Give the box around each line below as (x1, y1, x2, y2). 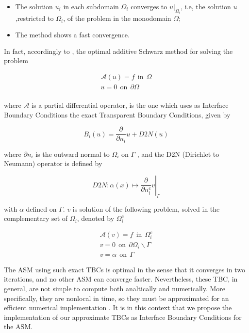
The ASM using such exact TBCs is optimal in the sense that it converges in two (4, 264, 245, 274)
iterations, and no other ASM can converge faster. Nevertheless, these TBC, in (4, 274, 238, 284)
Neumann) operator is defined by (4, 158, 102, 168)
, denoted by (77, 213, 115, 223)
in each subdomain (63, 1, 119, 11)
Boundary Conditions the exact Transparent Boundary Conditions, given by (4, 109, 231, 119)
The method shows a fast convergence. (15, 30, 130, 40)
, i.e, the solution (181, 1, 231, 11)
